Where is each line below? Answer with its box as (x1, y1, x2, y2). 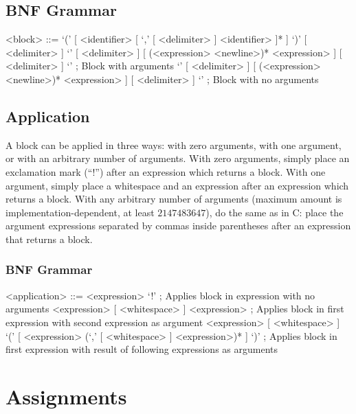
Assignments (5, 382, 127, 410)
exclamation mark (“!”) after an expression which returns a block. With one (5, 164, 326, 179)
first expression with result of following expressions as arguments (5, 342, 278, 356)
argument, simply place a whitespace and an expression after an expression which (5, 178, 349, 192)
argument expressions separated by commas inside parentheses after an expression (5, 218, 351, 233)
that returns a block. (5, 231, 93, 246)
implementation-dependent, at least (5, 205, 155, 219)
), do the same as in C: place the (205, 205, 344, 219)
